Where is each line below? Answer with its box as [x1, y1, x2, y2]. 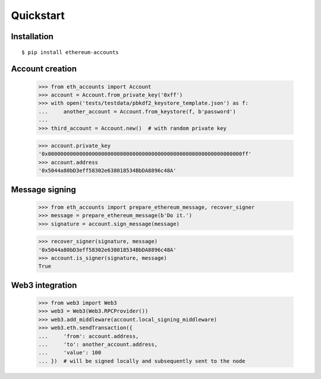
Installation [11, 31, 53, 42]
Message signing [11, 184, 77, 195]
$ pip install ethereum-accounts [21, 49, 119, 56]
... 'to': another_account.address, [38, 341, 158, 348]
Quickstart [11, 9, 65, 22]
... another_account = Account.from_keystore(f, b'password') [38, 108, 236, 115]
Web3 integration [11, 280, 77, 290]
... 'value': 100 [38, 349, 102, 356]
